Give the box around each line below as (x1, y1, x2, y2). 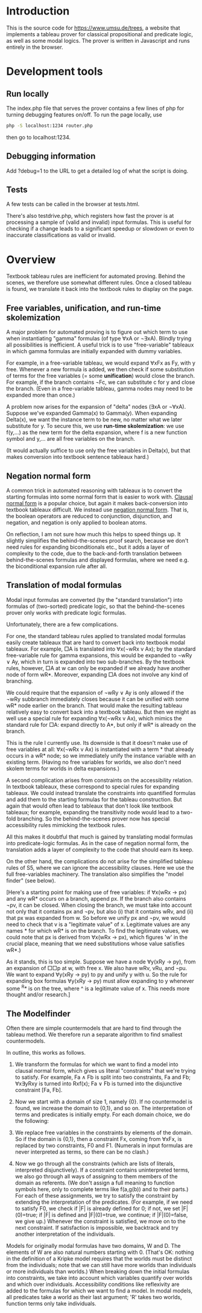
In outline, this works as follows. (6, 1049, 86, 1056)
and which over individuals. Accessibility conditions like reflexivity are (6, 1281, 180, 1288)
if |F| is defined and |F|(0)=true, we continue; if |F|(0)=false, (39, 1212, 188, 1219)
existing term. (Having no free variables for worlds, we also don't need (6, 758, 181, 765)
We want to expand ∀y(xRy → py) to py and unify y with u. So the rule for (6, 971, 188, 978)
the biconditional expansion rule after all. (6, 563, 107, 570)
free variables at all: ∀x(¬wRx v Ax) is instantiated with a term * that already (6, 746, 194, 753)
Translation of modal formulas (6, 580, 122, 590)
